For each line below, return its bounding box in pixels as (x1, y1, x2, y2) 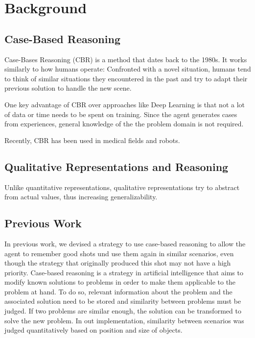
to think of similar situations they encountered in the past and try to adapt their (4, 73, 248, 83)
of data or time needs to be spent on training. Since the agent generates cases (4, 109, 237, 119)
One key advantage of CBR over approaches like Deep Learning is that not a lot (4, 99, 245, 109)
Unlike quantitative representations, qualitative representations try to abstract (4, 182, 240, 192)
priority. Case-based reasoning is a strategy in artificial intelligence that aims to (4, 267, 243, 277)
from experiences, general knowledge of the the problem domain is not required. (4, 119, 244, 129)
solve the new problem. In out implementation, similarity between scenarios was (4, 315, 244, 325)
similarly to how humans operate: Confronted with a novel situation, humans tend (4, 64, 251, 74)
